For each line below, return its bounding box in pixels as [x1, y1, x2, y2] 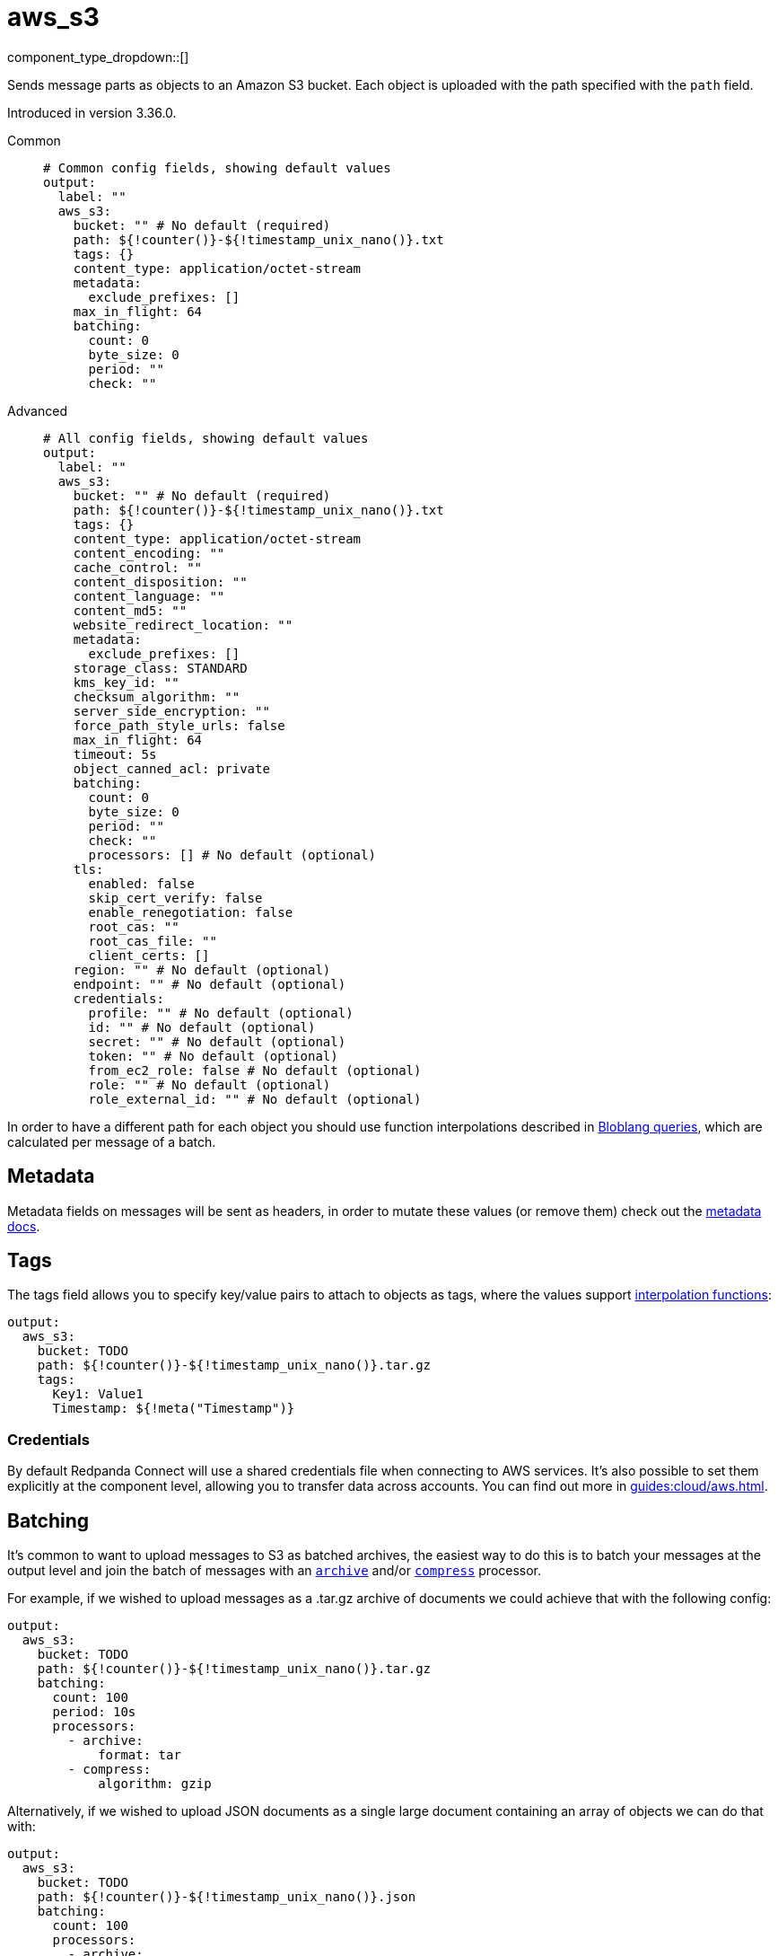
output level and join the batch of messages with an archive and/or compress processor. [7, 1563, 542, 1579]
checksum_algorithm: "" [73, 689, 240, 704]
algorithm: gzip [98, 1776, 212, 1792]
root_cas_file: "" [88, 933, 217, 948]
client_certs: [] [88, 947, 210, 963]
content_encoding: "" [73, 545, 225, 560]
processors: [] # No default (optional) [88, 847, 376, 862]
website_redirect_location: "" [73, 617, 293, 632]
